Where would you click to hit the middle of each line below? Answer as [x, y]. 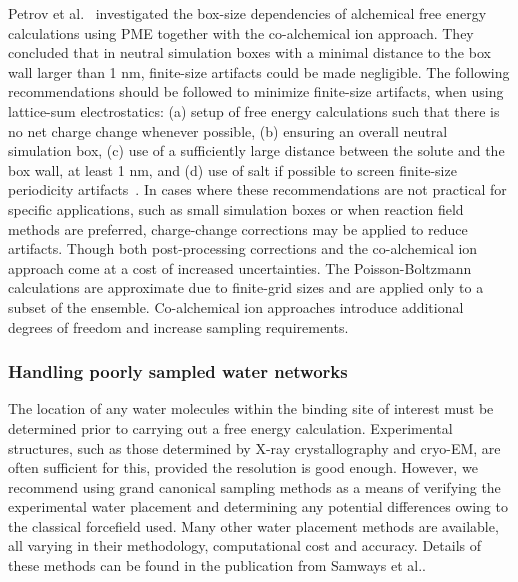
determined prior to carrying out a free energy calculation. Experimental [230, 427]
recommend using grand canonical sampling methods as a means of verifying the [254, 486]
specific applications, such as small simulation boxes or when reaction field [236, 208]
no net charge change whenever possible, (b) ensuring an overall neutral [228, 130]
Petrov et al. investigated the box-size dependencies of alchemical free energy [247, 13]
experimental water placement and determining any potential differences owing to [258, 506]
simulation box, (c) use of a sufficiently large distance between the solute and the [256, 150]
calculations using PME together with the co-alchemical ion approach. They [241, 32]
